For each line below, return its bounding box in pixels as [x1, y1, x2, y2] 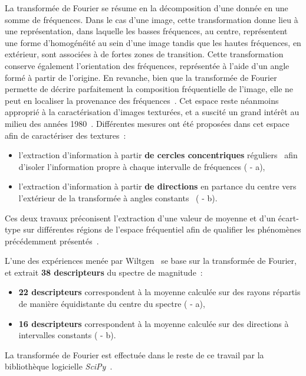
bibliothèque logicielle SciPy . [5, 360, 113, 372]
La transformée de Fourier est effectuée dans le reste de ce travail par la [5, 348, 264, 361]
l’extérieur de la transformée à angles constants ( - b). [18, 191, 218, 204]
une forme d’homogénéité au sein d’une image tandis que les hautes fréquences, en [5, 36, 301, 48]
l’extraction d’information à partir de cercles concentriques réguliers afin [18, 149, 298, 161]
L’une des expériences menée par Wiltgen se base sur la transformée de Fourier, [5, 254, 297, 267]
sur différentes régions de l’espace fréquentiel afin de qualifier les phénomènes [23, 223, 301, 236]
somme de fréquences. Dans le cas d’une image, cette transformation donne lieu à [5, 13, 298, 25]
